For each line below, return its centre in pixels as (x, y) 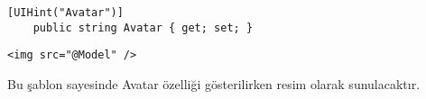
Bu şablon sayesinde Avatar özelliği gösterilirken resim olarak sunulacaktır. (214, 83)
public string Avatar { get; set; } (143, 27)
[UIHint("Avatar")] (65, 13)
